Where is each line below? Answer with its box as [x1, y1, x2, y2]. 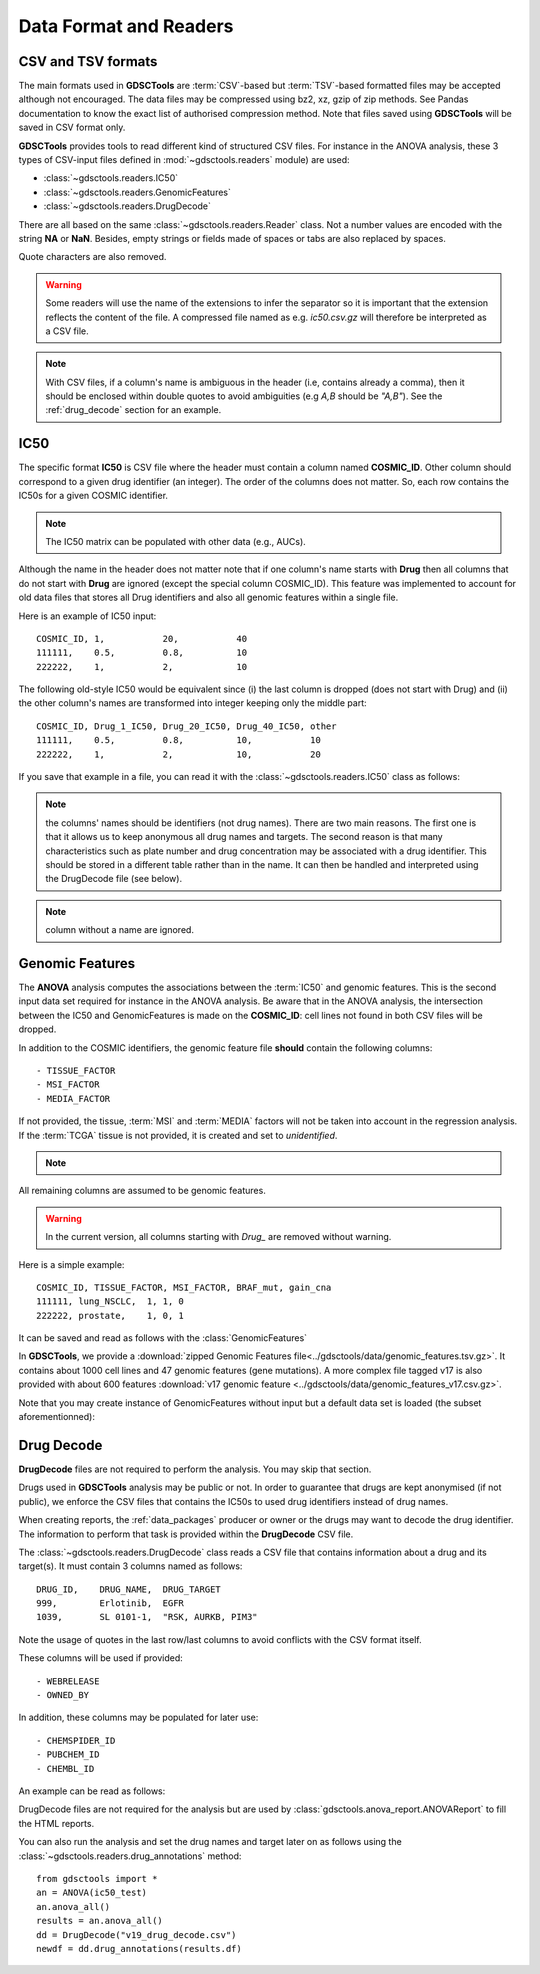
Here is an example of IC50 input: [18, 610, 157, 622]
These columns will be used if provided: [18, 1652, 184, 1664]
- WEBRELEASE [36, 1675, 100, 1687]
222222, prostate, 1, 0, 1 [36, 1310, 185, 1321]
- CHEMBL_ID [36, 1763, 95, 1774]
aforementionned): [18, 1411, 95, 1423]
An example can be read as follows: [18, 1785, 166, 1797]
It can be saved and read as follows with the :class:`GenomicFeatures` [18, 1332, 308, 1344]
